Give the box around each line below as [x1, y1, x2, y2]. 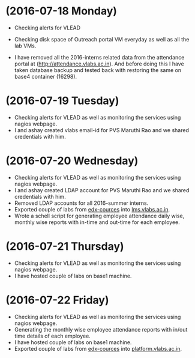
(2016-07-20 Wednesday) [5, 154, 139, 168]
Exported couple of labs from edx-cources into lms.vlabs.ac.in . [14, 205, 170, 213]
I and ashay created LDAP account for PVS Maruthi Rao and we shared [14, 186, 190, 193]
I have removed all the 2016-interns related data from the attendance [14, 53, 185, 61]
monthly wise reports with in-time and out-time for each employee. [14, 218, 181, 226]
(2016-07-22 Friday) [5, 293, 109, 307]
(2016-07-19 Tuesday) [5, 94, 119, 108]
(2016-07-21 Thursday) [5, 240, 124, 253]
